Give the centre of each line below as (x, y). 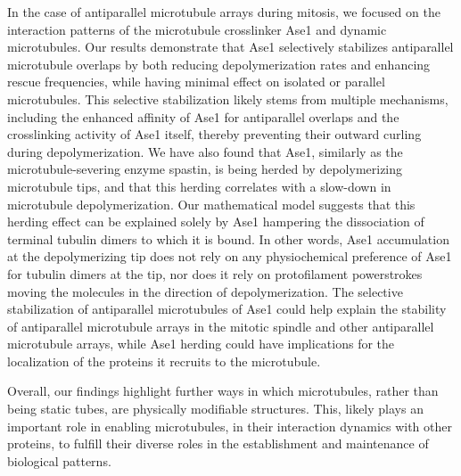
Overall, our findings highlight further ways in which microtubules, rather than (223, 391)
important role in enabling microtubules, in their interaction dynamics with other (230, 426)
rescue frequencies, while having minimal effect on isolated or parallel (196, 82)
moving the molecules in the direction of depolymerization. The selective (205, 291)
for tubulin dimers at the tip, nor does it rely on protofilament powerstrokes (215, 273)
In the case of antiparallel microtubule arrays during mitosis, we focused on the (224, 12)
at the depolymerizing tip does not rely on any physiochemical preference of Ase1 (230, 256)
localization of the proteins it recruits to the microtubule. (164, 361)
